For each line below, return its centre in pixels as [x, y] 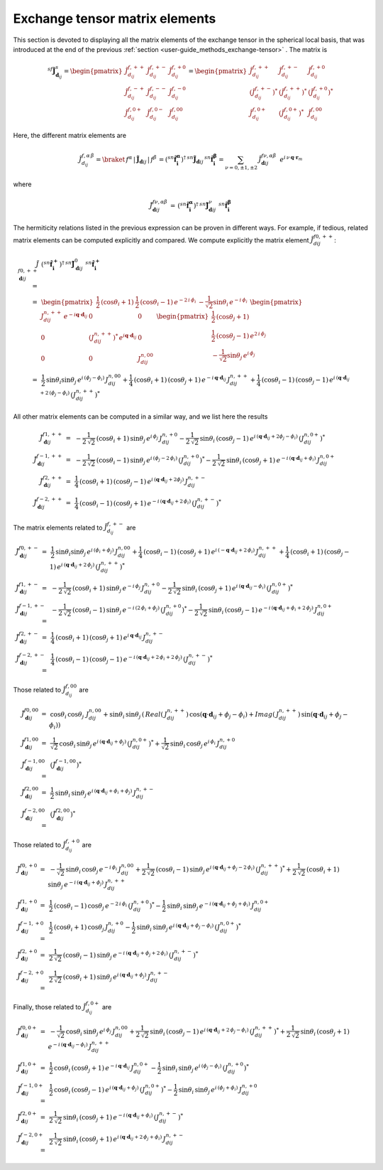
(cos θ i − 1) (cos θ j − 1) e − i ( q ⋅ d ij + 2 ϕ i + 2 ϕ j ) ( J [122, 659]
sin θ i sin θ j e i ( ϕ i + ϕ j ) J [87, 552]
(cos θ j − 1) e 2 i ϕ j [241, 336]
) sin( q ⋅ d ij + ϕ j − [323, 715]
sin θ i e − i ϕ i [231, 302]
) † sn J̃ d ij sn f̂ [198, 160]
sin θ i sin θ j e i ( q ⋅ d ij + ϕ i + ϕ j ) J [95, 793]
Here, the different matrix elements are [70, 135]
